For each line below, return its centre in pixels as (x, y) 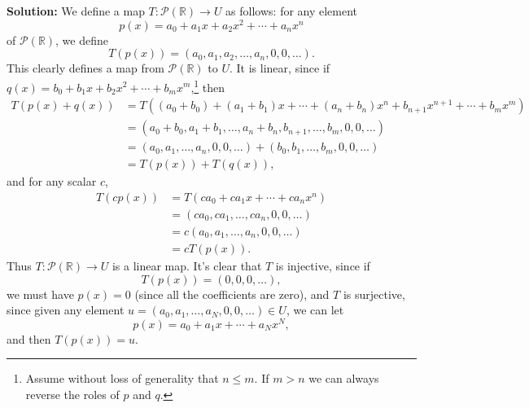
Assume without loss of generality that (122, 378)
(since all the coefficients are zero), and (232, 294)
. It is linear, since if (280, 68)
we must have (40, 294)
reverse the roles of (72, 394)
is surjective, (374, 294)
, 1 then (208, 86)
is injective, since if (323, 265)
